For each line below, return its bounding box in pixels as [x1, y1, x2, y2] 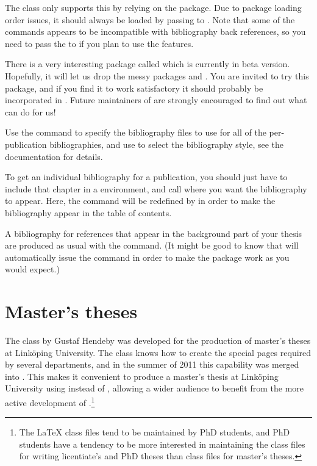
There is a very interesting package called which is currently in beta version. [5, 57, 290, 70]
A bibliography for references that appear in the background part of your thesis [5, 227, 302, 239]
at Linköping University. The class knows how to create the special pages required [5, 346, 312, 359]
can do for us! [5, 105, 56, 118]
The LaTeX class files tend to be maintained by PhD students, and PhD [19, 426, 290, 439]
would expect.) [5, 263, 60, 275]
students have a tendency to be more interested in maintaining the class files [19, 437, 305, 450]
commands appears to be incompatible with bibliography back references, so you [5, 25, 306, 38]
